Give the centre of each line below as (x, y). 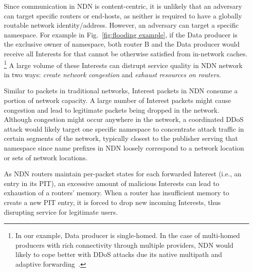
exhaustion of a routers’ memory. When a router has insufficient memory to (117, 193)
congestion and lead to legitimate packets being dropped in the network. (112, 110)
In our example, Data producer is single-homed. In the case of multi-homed (128, 235)
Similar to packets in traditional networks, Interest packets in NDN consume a (121, 91)
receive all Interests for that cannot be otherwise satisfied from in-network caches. (126, 53)
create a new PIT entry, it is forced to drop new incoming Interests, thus (112, 202)
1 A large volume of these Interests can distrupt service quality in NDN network (123, 64)
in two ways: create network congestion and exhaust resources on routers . (112, 74)
